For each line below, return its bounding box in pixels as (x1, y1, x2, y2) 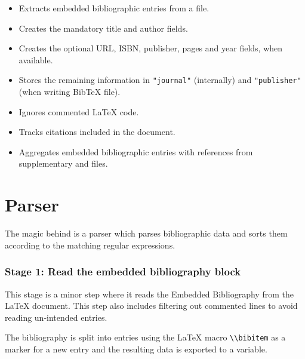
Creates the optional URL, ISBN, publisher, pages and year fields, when (19, 42, 283, 54)
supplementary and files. (19, 157, 108, 170)
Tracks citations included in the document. (19, 125, 175, 138)
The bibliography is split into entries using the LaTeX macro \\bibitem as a (5, 331, 286, 343)
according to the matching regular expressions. (5, 238, 175, 251)
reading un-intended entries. (5, 311, 107, 323)
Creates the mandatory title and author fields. (19, 22, 188, 34)
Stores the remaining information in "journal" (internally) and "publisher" (19, 73, 301, 86)
